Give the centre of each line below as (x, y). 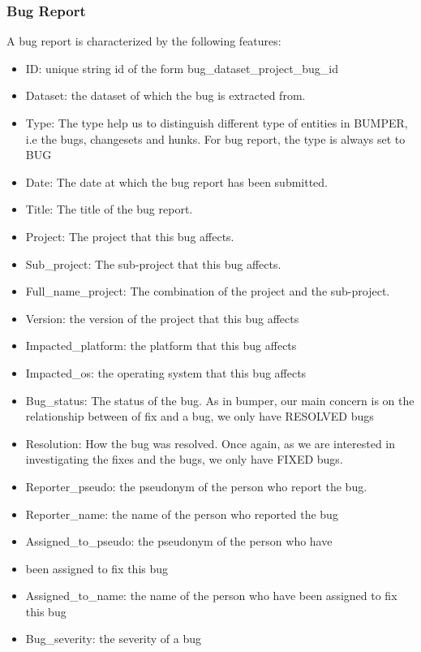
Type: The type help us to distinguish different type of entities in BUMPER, (217, 123)
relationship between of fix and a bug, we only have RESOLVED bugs (200, 416)
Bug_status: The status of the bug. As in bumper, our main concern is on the (220, 400)
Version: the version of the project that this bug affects (162, 318)
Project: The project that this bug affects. (130, 236)
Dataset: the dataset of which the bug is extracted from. (165, 95)
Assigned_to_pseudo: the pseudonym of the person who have (179, 541)
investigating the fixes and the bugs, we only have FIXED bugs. (184, 459)
